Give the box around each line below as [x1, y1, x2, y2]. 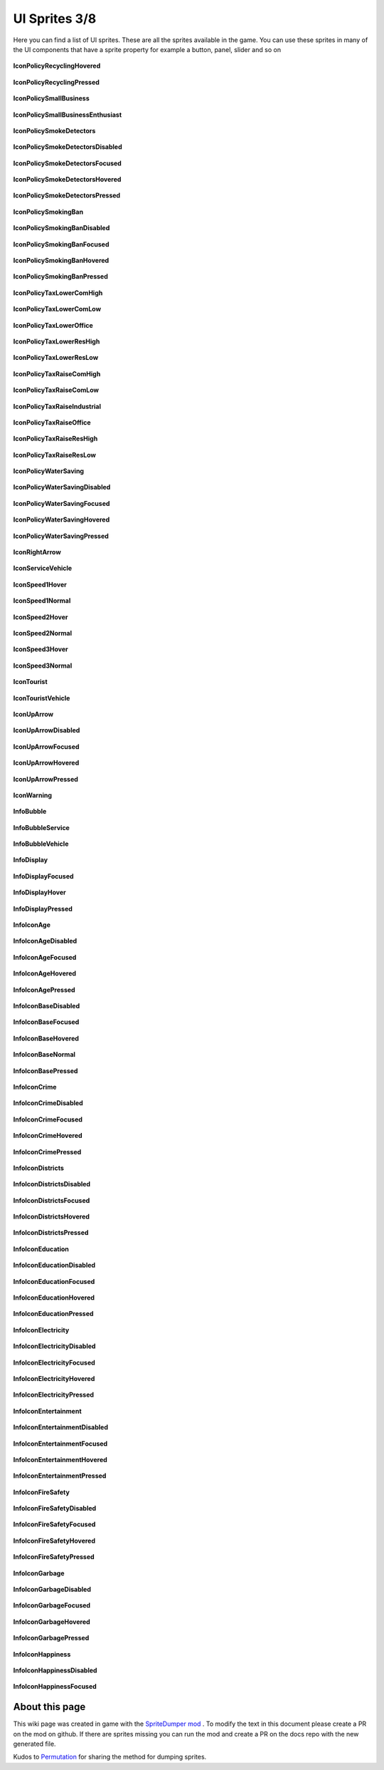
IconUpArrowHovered [13, 759, 80, 767]
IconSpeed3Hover [13, 645, 68, 653]
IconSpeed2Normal [13, 629, 73, 637]
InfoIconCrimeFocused [13, 1115, 83, 1124]
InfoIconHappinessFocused [13, 1682, 97, 1691]
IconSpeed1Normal [13, 596, 71, 605]
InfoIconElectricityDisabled [13, 1342, 96, 1350]
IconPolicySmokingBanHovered [13, 257, 110, 265]
